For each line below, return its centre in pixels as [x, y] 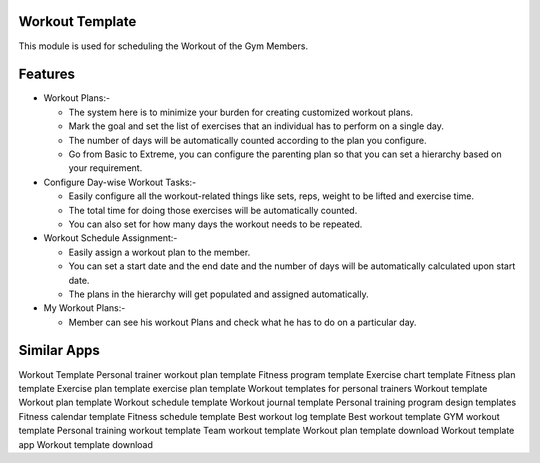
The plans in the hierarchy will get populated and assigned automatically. [218, 294]
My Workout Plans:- [84, 308]
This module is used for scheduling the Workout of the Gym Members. [163, 46]
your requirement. [105, 168]
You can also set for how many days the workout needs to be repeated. [215, 224]
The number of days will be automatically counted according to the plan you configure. [247, 140]
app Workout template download [86, 444]
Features [46, 74]
